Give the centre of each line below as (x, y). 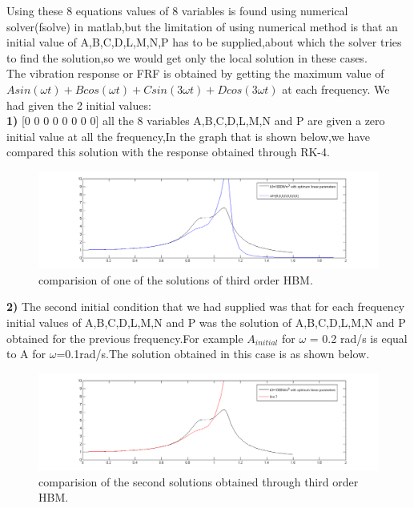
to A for (26, 354)
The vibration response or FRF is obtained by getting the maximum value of (195, 73)
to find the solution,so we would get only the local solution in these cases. (187, 57)
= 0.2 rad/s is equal (358, 338)
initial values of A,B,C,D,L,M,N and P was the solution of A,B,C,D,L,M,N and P (206, 323)
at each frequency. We (336, 89)
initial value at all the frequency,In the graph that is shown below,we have (189, 136)
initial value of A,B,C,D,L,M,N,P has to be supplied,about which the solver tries (204, 42)
